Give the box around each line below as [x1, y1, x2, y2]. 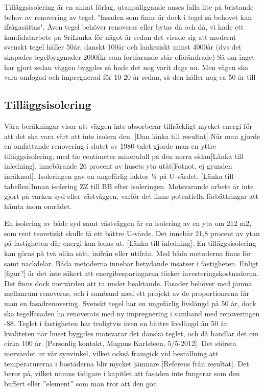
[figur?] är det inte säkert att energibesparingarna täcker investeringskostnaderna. [4, 268, 259, 279]
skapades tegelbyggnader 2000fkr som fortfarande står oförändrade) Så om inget [4, 51, 255, 62]
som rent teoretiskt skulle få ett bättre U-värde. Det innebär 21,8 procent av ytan [4, 227, 260, 238]
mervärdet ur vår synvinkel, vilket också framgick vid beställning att [4, 348, 219, 359]
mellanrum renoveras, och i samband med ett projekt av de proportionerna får [4, 288, 249, 298]
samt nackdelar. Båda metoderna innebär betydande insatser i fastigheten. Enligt [4, 258, 259, 268]
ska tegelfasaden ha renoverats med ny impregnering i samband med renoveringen [4, 308, 260, 318]
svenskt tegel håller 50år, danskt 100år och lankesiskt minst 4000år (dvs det [4, 41, 242, 52]
